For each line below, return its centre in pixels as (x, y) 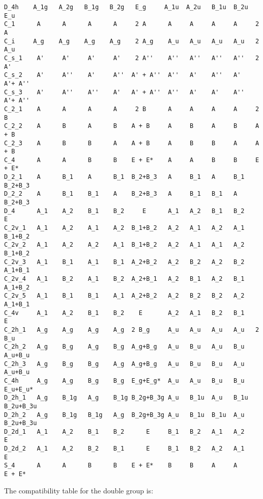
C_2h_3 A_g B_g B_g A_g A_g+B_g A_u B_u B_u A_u (124, 364)
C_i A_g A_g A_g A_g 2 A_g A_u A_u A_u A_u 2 (132, 41)
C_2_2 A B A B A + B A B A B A (132, 126)
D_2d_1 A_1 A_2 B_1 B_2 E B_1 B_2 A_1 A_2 (124, 431)
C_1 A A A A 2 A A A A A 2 (132, 24)
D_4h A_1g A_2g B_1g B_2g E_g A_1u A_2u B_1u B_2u (126, 7)
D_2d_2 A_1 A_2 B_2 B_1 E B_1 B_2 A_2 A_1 (124, 449)
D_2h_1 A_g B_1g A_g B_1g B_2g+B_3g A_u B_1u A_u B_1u (126, 398)
